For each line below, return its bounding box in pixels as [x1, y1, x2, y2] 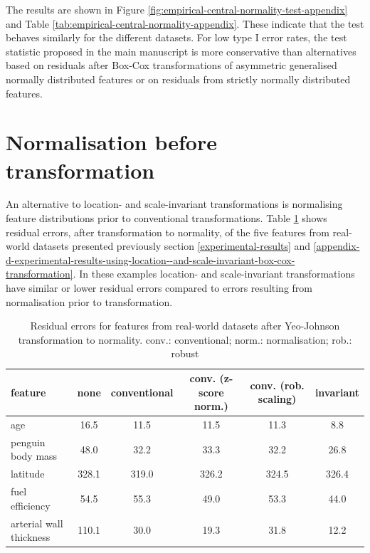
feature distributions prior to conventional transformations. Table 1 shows [6, 211, 327, 226]
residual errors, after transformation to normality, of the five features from [6, 224, 329, 239]
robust [171, 346, 199, 361]
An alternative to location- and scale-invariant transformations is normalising [6, 196, 343, 211]
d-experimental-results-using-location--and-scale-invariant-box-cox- [6, 252, 295, 267]
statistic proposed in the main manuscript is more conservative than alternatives [6, 43, 356, 58]
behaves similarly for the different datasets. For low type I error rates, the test [6, 30, 347, 45]
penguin [11, 434, 46, 449]
